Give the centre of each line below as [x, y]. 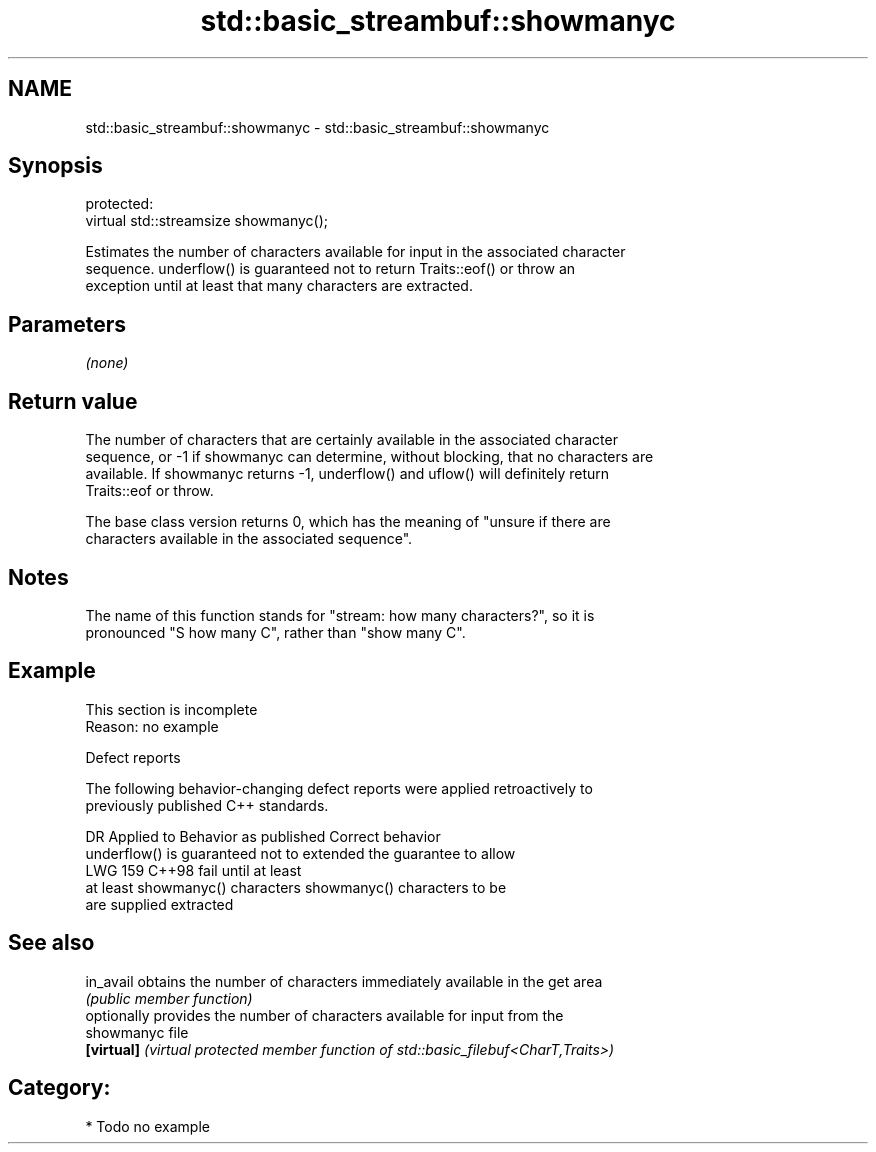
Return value [73, 401]
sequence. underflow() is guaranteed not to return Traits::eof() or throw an [330, 269]
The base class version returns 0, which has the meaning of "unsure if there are [348, 522]
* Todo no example [147, 1126]
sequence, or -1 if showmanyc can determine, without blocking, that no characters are [369, 457]
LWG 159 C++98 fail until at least [193, 870]
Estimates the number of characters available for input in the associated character [355, 252]
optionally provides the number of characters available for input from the [324, 1015]
